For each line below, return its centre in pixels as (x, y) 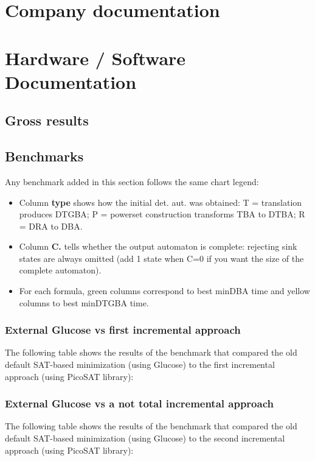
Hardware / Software (95, 58)
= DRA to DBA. (51, 226)
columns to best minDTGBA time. (84, 302)
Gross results (47, 120)
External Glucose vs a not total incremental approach (139, 403)
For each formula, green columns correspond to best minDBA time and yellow (164, 291)
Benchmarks (44, 156)
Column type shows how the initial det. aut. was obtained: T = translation (161, 202)
